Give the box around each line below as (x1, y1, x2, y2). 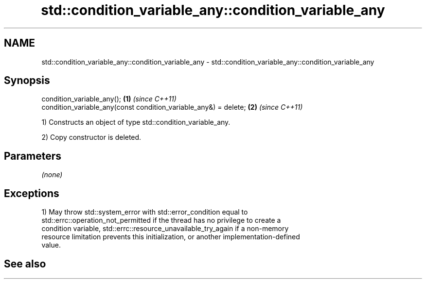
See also (4, 257, 46, 270)
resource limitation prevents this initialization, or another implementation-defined (41, 233, 300, 241)
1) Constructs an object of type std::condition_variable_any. (41, 118, 231, 127)
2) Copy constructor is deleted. (41, 133, 142, 142)
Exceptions (4, 187, 59, 200)
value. (41, 241, 61, 250)
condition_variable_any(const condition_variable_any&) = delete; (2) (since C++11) (41, 103, 303, 112)
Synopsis (4, 74, 50, 87)
